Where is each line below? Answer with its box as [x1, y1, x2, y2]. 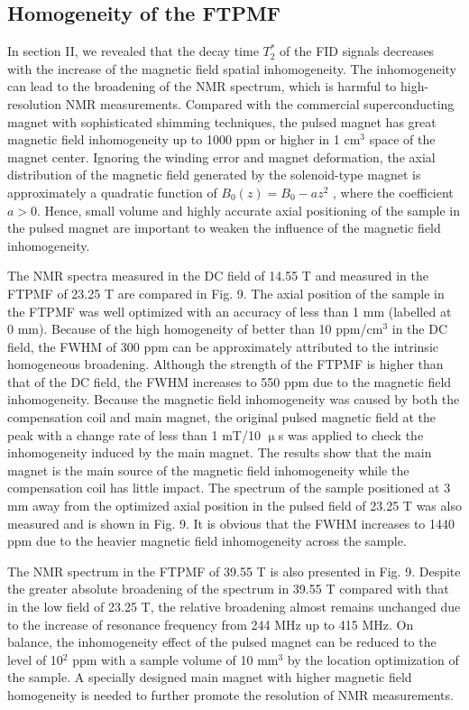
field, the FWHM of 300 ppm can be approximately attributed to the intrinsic [7, 337, 438, 355]
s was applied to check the [278, 425, 424, 444]
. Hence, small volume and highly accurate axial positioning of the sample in [37, 200, 460, 219]
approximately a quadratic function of [7, 182, 217, 201]
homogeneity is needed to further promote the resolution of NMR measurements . [7, 685, 454, 704]
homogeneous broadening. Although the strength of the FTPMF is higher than [7, 355, 444, 373]
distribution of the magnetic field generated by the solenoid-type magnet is [7, 165, 421, 184]
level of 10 [7, 650, 63, 669]
